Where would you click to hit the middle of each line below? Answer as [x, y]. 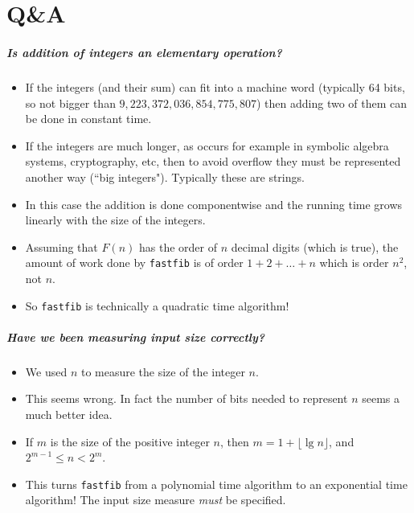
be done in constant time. [88, 119]
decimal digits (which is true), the [315, 246]
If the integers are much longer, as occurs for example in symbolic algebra [207, 145]
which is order [354, 263]
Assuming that [61, 246]
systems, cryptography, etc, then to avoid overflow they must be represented [213, 161]
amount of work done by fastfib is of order [134, 263]
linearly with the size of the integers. [115, 220]
